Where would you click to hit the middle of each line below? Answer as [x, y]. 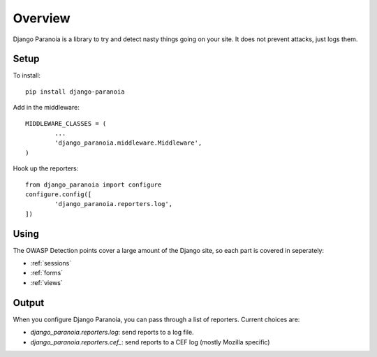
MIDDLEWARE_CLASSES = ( [66, 123]
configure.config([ [59, 194]
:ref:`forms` [46, 273]
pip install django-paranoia [75, 92]
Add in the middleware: [46, 108]
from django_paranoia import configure [94, 184]
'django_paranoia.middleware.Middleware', [128, 143]
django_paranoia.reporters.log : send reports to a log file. [112, 333]
